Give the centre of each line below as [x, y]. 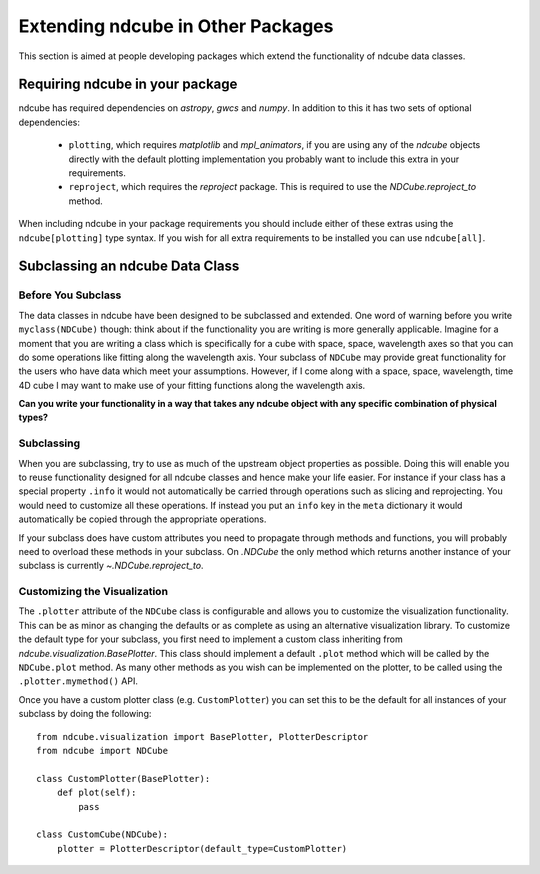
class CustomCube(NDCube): [102, 834]
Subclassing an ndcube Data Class [129, 266]
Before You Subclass [70, 295]
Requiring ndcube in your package [128, 84]
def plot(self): [96, 793]
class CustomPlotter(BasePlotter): [123, 778]
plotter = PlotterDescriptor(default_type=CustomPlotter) [202, 848]
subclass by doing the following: [85, 714]
